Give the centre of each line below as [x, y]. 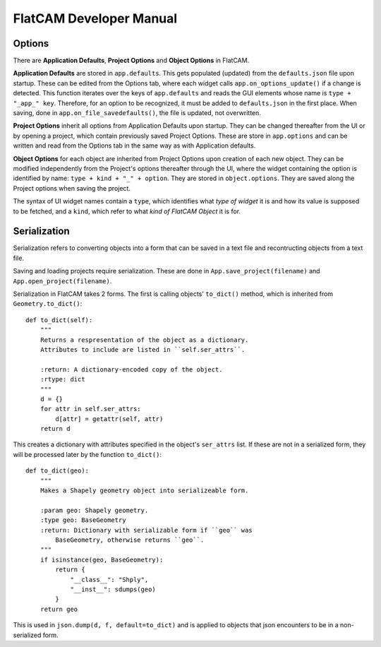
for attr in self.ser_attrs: [90, 409]
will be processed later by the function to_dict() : [87, 454]
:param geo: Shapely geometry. [94, 510]
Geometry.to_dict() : [48, 304]
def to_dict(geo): [58, 471]
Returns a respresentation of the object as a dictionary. [144, 340]
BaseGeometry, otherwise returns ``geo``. [130, 540]
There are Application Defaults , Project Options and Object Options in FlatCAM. [131, 61]
